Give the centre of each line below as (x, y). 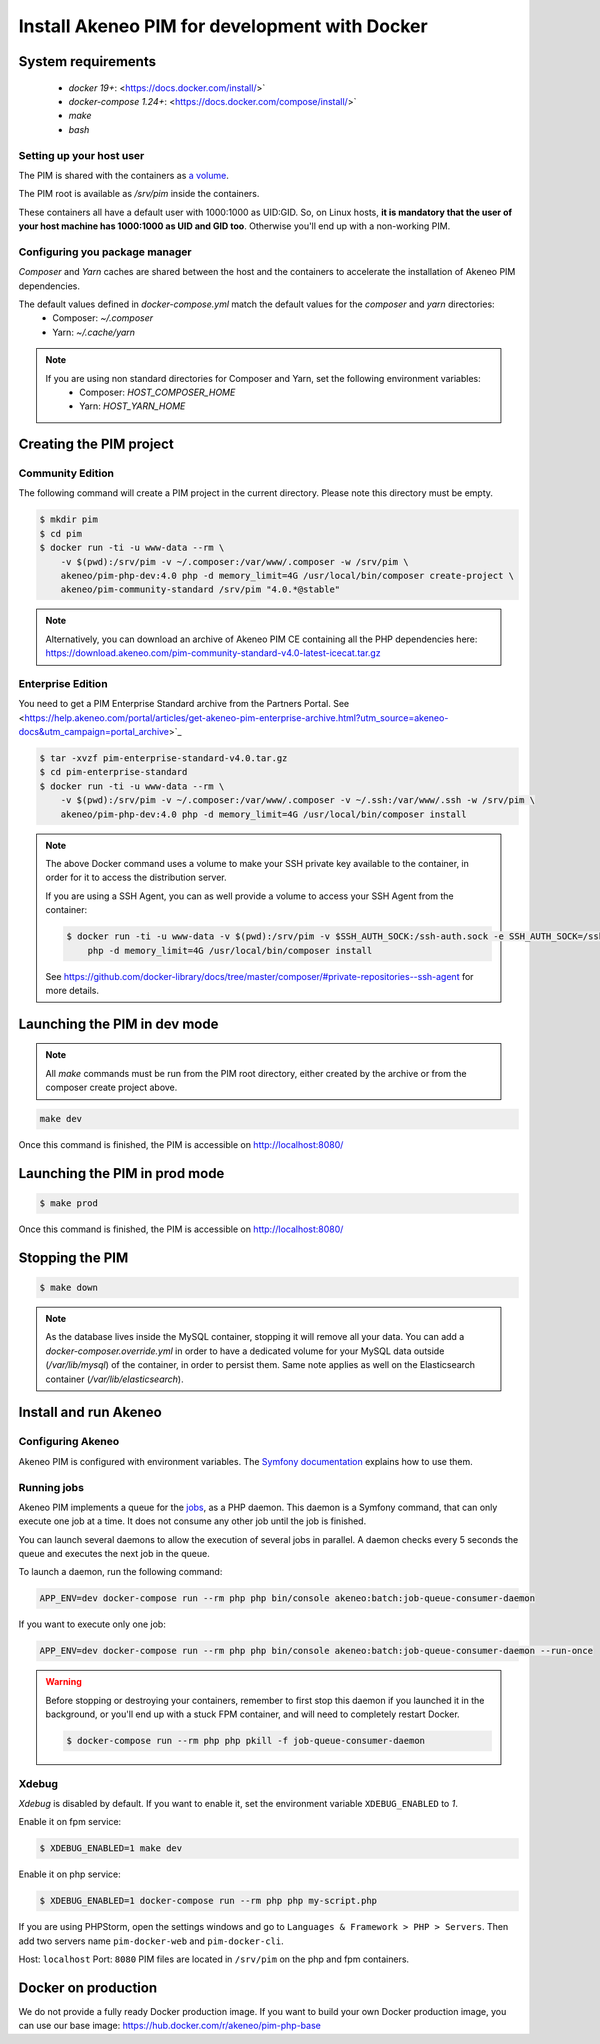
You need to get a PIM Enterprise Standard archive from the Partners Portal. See (184, 704)
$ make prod (69, 1203)
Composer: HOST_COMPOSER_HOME (157, 392)
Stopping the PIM (73, 1257)
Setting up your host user (81, 155)
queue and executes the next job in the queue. (114, 1554)
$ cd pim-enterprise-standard (113, 772)
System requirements (87, 61)
